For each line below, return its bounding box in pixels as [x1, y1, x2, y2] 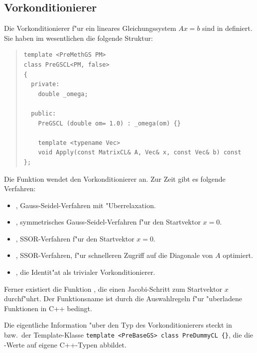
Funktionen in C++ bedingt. [4, 303, 92, 313]
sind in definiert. [202, 23, 253, 33]
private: [31, 81, 60, 88]
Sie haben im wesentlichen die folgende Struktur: [4, 32, 153, 43]
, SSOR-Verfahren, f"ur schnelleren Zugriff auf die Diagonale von [15, 250, 213, 260]
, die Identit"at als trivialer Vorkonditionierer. [15, 267, 155, 277]
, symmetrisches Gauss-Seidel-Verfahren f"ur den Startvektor [15, 217, 201, 227]
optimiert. [223, 250, 253, 260]
